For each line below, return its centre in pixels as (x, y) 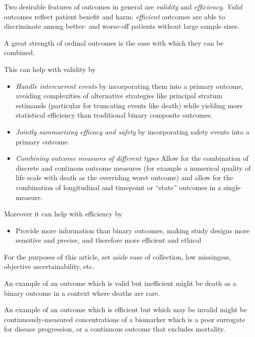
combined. (19, 52)
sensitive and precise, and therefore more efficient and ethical (108, 240)
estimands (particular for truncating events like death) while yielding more (129, 105)
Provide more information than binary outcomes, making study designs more (133, 230)
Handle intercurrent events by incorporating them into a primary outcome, (129, 86)
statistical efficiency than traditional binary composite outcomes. (114, 115)
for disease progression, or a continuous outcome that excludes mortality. (115, 329)
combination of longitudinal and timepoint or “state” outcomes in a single (128, 187)
